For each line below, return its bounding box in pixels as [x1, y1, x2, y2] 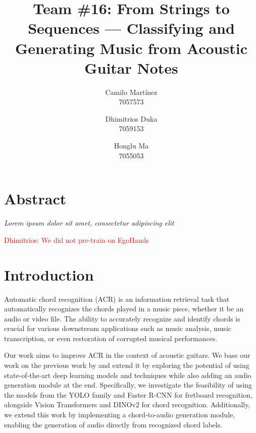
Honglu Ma [114, 140, 149, 151]
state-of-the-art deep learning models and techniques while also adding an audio [4, 369, 251, 380]
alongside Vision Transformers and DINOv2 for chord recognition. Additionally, [4, 399, 250, 410]
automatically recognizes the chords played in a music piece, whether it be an [4, 303, 244, 314]
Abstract [4, 188, 67, 209]
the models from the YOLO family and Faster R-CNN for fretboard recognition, [4, 389, 252, 400]
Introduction [4, 264, 94, 285]
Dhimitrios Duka [105, 113, 158, 124]
